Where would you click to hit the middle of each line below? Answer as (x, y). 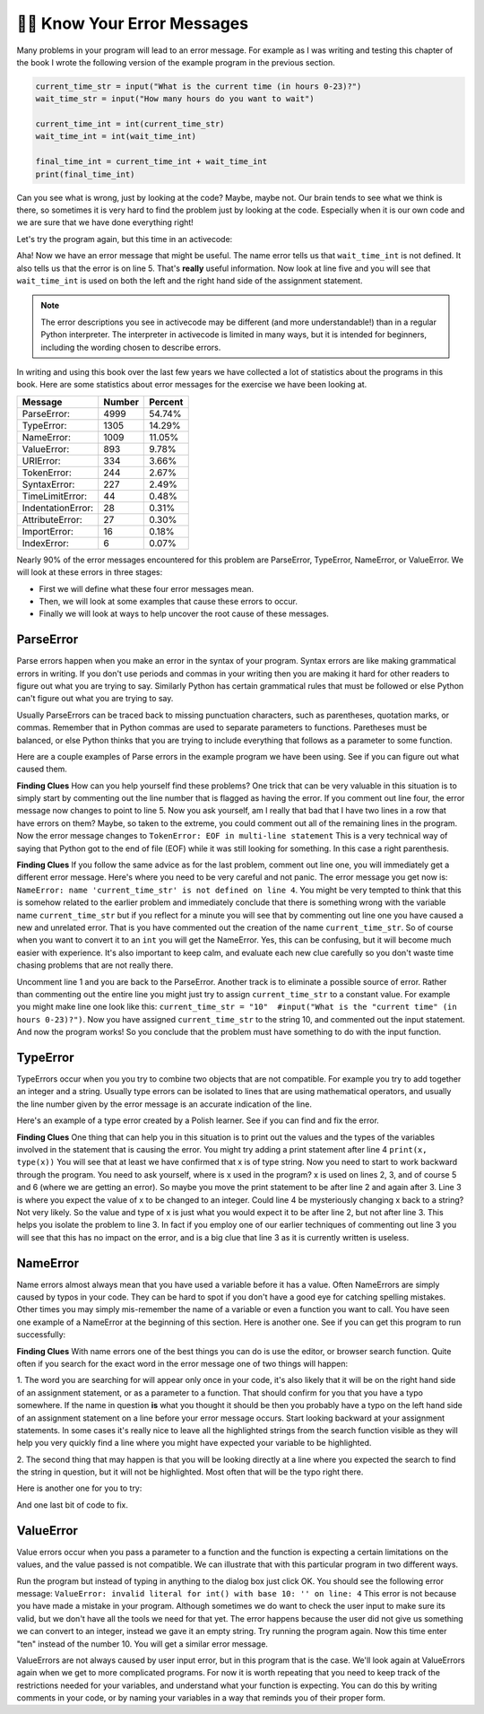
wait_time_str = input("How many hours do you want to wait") (175, 99)
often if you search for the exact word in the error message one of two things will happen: (182, 1363)
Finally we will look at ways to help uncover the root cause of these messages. (184, 613)
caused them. (42, 769)
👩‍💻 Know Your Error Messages (133, 23)
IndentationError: (58, 508)
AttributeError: (52, 519)
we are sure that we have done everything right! (105, 222)
